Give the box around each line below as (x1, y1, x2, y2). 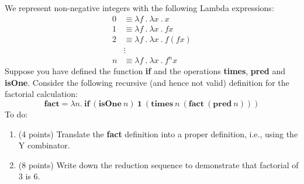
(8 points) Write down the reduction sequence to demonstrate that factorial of (18, 158, 299, 171)
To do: (5, 108, 28, 120)
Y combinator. (18, 139, 70, 151)
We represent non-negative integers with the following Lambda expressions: (5, 2, 274, 13)
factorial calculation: (5, 88, 78, 100)
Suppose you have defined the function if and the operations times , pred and (5, 65, 285, 77)
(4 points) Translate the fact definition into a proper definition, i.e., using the (18, 127, 298, 140)
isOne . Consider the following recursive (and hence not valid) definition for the (5, 76, 289, 88)
